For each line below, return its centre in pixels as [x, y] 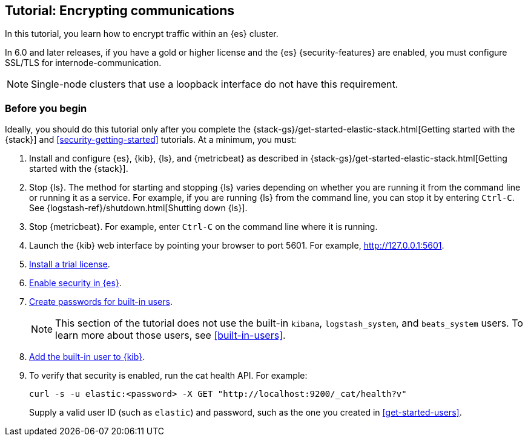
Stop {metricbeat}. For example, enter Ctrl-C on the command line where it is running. [203, 227]
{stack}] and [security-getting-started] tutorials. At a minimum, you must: [151, 140]
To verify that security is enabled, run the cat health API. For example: [168, 376]
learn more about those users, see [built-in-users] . [170, 335]
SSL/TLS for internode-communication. [83, 63]
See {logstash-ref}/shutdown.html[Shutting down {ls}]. [138, 208]
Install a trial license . [70, 264]
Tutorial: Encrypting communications [120, 11]
